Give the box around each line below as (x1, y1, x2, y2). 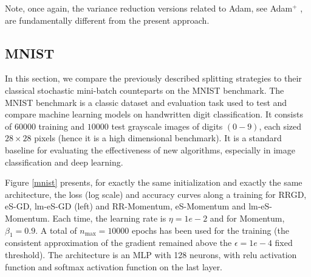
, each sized (259, 119, 302, 132)
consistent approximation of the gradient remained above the (5, 236, 232, 249)
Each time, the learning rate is (52, 211, 166, 224)
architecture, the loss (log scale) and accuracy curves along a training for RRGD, (5, 188, 307, 200)
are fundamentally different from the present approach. (5, 13, 210, 26)
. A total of (35, 223, 77, 236)
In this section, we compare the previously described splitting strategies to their (5, 72, 302, 85)
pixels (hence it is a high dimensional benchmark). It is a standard (34, 131, 282, 144)
